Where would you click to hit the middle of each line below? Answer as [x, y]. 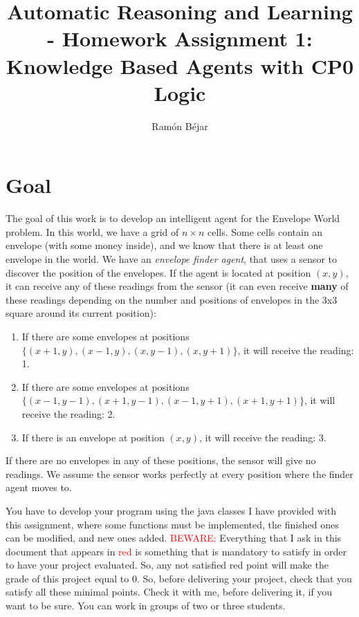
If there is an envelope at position [93, 437]
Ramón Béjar [180, 126]
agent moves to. [39, 487]
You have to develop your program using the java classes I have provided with [171, 510]
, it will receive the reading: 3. [263, 437]
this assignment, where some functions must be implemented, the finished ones [172, 524]
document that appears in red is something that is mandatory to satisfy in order [176, 551]
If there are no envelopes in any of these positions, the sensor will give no [161, 460]
